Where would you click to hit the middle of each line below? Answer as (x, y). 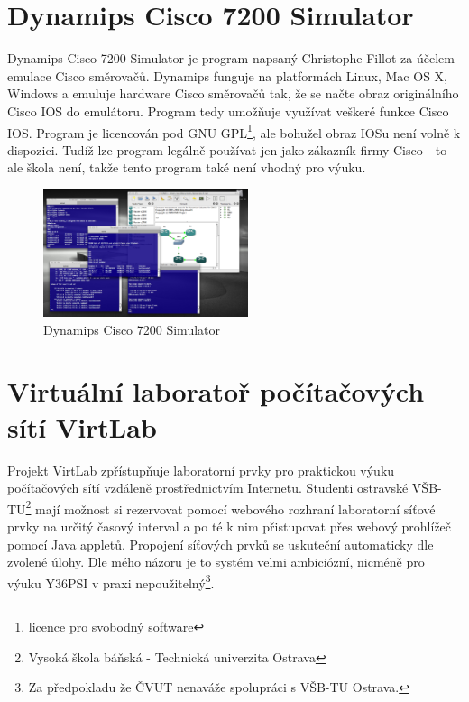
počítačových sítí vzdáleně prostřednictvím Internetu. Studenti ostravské (208, 488)
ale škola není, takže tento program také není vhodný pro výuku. (187, 167)
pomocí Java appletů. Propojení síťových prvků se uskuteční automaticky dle (221, 544)
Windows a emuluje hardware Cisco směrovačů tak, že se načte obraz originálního (233, 93)
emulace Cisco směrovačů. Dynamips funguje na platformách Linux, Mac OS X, (227, 75)
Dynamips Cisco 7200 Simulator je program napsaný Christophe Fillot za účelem (231, 58)
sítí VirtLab (82, 426)
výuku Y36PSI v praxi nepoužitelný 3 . (111, 581)
